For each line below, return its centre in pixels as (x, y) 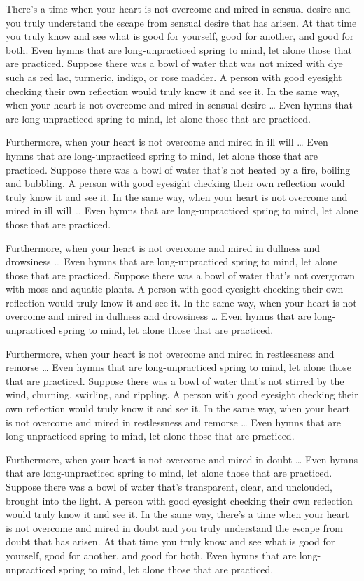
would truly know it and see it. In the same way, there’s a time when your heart (177, 514)
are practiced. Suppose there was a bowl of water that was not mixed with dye (174, 63)
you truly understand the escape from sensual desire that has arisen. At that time (181, 22)
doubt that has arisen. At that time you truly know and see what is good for (170, 541)
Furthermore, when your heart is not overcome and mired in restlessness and (170, 353)
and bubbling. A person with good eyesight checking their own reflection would (175, 183)
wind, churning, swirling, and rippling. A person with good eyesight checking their (182, 394)
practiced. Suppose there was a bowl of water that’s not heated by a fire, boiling (178, 169)
